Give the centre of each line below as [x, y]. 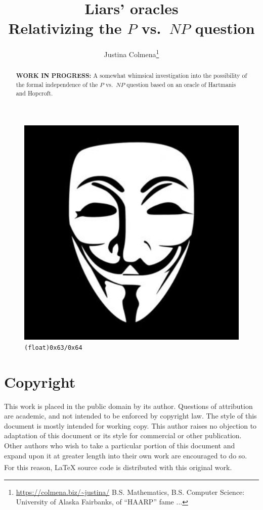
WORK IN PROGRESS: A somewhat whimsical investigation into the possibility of [131, 76]
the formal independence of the [57, 85]
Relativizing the [65, 28]
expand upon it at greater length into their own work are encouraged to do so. [126, 455]
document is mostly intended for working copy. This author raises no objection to [130, 425]
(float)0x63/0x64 [53, 347]
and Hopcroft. [34, 93]
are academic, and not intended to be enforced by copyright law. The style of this [130, 416]
